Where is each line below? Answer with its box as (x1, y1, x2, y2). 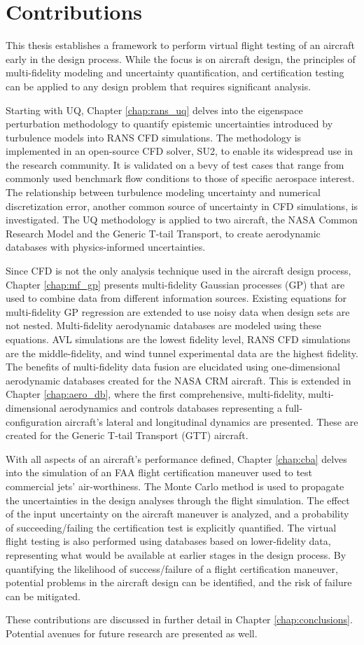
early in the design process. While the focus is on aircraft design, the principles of (6, 51, 356, 66)
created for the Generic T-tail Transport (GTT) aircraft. (6, 428, 248, 443)
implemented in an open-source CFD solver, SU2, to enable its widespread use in (6, 144, 353, 158)
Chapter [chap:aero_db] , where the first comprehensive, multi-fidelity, (6, 387, 305, 401)
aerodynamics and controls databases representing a (59, 400, 282, 415)
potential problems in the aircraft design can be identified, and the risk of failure (6, 575, 352, 590)
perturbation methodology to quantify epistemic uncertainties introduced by (6, 116, 333, 131)
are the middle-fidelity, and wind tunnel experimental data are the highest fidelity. (6, 345, 358, 360)
